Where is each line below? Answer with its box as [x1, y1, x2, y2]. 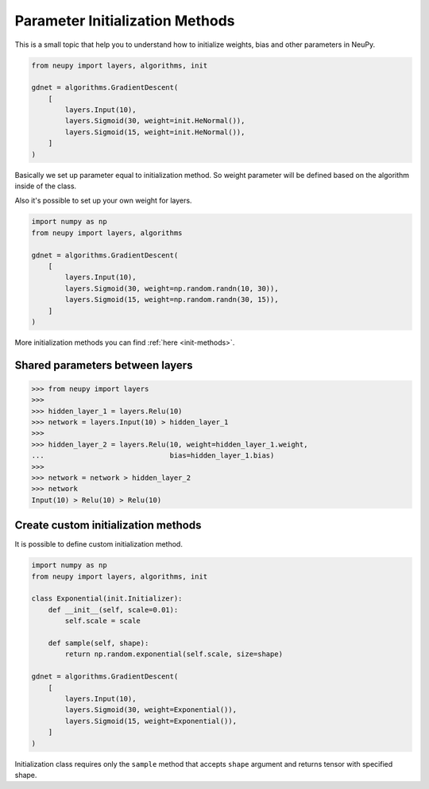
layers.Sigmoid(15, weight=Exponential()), [64, 716, 238, 725]
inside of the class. [14, 181, 77, 191]
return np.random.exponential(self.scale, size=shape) [64, 650, 284, 659]
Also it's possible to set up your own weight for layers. [14, 195, 192, 206]
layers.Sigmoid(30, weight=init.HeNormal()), [64, 116, 245, 126]
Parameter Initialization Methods [14, 12, 235, 29]
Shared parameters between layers [14, 358, 193, 372]
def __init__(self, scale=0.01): [48, 605, 179, 614]
